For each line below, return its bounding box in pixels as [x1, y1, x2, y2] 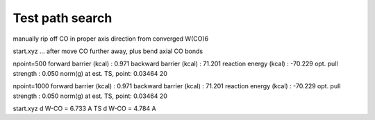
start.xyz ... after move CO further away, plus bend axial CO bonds [12, 47, 203, 55]
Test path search [12, 10, 112, 26]
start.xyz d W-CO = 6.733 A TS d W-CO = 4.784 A [12, 104, 156, 112]
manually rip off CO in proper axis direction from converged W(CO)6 [12, 34, 208, 43]
